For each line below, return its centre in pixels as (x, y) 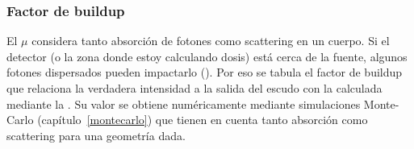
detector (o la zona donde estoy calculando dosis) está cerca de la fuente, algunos (207, 56)
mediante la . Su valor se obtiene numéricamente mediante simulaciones (184, 103)
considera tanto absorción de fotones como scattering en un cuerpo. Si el (211, 41)
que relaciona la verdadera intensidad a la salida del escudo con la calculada (194, 88)
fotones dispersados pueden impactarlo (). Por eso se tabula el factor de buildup (205, 72)
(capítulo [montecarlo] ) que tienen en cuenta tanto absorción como (203, 120)
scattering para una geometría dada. (96, 135)
